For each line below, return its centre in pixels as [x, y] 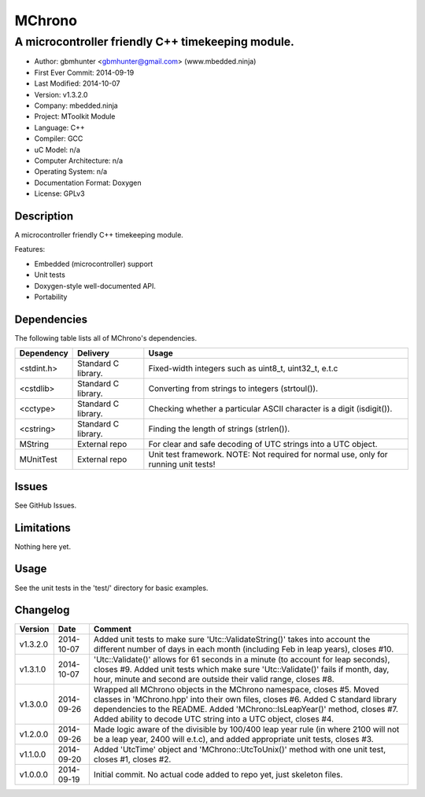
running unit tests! [182, 464]
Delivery [94, 353]
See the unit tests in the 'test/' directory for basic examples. [111, 588]
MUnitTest [39, 459]
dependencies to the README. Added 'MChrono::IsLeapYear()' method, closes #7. [246, 710]
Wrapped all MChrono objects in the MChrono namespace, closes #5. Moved [236, 690]
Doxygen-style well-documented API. [95, 286]
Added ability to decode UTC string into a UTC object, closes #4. [214, 719]
